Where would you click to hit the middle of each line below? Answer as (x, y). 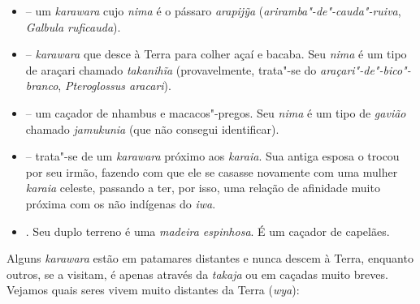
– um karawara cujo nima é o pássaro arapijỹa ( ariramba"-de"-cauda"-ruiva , (213, 11)
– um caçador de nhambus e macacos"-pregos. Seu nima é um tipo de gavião (216, 112)
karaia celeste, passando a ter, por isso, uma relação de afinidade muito (203, 188)
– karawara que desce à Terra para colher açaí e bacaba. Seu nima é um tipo (216, 54)
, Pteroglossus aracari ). (115, 86)
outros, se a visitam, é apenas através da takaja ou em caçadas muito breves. (197, 274)
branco (42, 86)
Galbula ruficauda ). (73, 26)
